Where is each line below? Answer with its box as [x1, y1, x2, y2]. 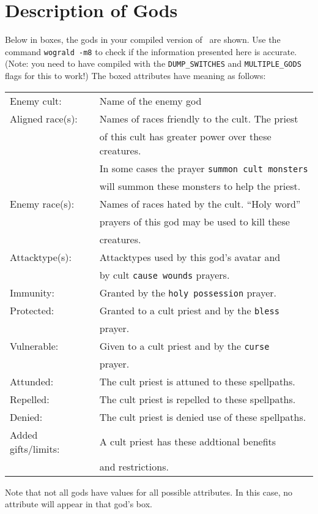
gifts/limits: [10, 441, 60, 456]
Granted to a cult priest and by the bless [99, 303, 279, 317]
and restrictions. [99, 459, 169, 474]
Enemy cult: [10, 93, 62, 108]
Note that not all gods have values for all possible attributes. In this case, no [5, 485, 292, 498]
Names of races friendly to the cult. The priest [99, 111, 298, 126]
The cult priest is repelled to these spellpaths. [99, 391, 296, 406]
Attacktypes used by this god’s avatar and [99, 249, 281, 264]
